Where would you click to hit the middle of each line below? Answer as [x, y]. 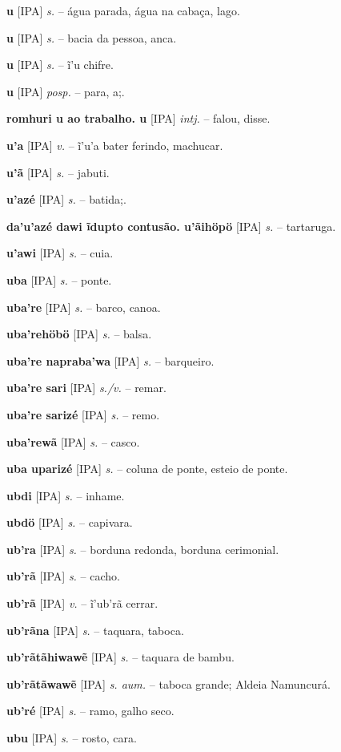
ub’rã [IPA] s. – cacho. [63, 576]
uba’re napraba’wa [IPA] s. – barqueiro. [110, 360]
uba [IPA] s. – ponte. [59, 279]
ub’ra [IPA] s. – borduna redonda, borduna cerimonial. [143, 549]
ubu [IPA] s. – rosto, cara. [72, 738]
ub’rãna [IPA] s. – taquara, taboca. [95, 630]
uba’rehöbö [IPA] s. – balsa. [79, 334]
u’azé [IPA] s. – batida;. [66, 199]
